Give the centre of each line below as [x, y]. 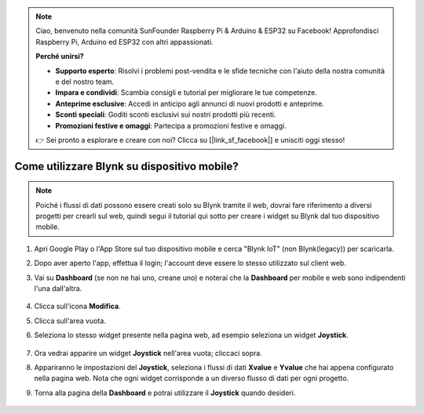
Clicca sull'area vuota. [70, 321]
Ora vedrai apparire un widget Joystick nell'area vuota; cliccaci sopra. [148, 353]
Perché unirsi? [60, 56]
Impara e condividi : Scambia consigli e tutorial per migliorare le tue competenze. [186, 93]
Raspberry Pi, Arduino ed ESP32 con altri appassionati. [124, 42]
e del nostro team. [85, 82]
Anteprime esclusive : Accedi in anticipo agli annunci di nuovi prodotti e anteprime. [190, 103]
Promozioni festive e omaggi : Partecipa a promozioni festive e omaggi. [171, 125]
